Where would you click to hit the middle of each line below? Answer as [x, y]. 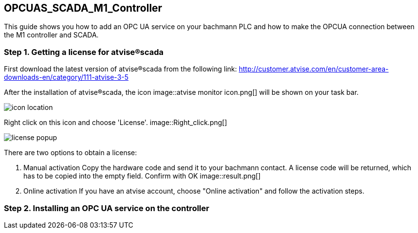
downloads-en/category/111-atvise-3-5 [66, 77]
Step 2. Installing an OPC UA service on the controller [107, 208]
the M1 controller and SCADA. [51, 35]
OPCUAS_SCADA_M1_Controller [83, 8]
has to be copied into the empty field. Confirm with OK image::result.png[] [142, 176]
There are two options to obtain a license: [71, 153]
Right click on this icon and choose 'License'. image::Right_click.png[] [116, 123]
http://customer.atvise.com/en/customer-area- [314, 69]
